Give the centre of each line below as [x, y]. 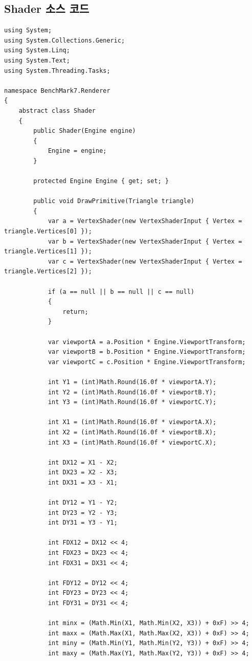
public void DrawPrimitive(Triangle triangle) [114, 201]
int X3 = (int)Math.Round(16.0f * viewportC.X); [132, 442]
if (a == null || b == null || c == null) [121, 292]
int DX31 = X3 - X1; [83, 482]
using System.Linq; [37, 51]
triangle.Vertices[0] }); [48, 232]
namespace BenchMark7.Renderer [57, 91]
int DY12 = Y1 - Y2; [83, 503]
